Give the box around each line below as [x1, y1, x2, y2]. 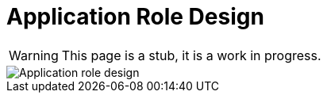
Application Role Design [6, 3, 264, 30]
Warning [9, 47, 59, 63]
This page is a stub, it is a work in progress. [61, 47, 321, 63]
